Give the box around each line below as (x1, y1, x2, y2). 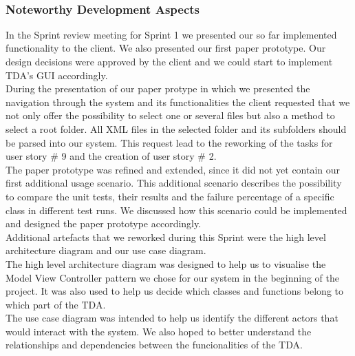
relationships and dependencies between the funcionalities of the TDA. (6, 337, 303, 352)
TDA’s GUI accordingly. (6, 67, 108, 82)
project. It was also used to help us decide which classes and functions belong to (6, 284, 344, 298)
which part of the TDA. (6, 297, 106, 311)
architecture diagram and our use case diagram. (6, 243, 206, 258)
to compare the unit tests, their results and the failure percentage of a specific (6, 189, 334, 203)
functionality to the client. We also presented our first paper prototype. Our (6, 41, 326, 55)
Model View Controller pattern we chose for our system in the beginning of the (6, 270, 339, 284)
